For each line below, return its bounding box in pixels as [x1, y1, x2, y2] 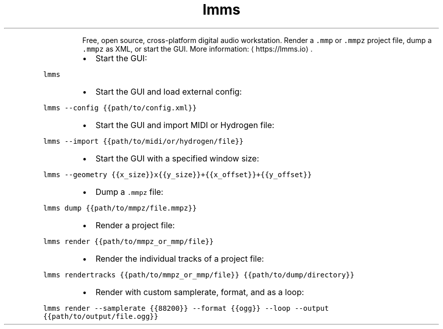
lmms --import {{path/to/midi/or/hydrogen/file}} [43, 137, 244, 145]
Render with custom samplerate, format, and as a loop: [95, 286, 304, 297]
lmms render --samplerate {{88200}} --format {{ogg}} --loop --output [43, 304, 329, 312]
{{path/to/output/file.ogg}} [43, 312, 158, 320]
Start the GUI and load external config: [95, 86, 242, 97]
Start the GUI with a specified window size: [95, 153, 259, 163]
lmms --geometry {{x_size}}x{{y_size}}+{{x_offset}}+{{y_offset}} [43, 170, 312, 179]
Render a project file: [95, 220, 175, 230]
